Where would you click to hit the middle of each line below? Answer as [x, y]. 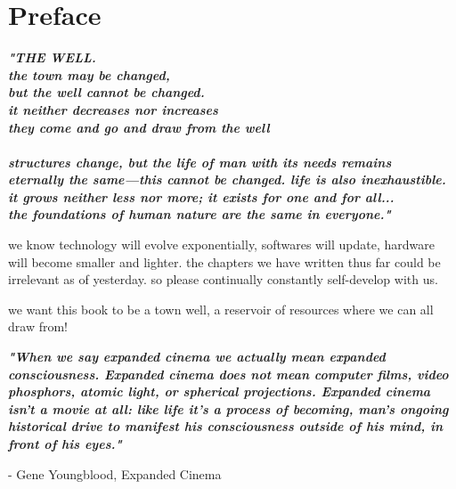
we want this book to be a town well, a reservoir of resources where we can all [221, 309]
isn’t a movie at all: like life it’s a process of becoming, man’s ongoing [228, 408]
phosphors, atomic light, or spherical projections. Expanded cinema [220, 391]
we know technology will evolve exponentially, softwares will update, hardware [221, 244]
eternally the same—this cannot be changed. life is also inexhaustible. [227, 179]
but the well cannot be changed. [106, 92]
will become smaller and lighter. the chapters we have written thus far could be [224, 261]
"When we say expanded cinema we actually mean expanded [197, 357]
